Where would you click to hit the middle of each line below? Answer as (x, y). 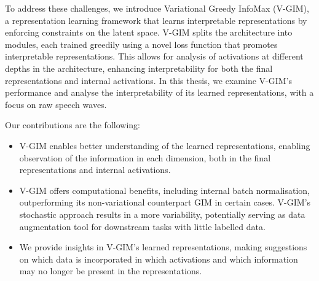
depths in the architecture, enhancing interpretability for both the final (139, 68)
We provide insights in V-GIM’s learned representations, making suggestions (163, 247)
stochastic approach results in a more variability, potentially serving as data (162, 214)
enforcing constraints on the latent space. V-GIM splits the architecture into (149, 32)
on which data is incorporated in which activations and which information (159, 259)
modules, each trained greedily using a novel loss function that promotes (141, 44)
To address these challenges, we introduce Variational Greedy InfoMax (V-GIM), (157, 8)
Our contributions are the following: (73, 125)
